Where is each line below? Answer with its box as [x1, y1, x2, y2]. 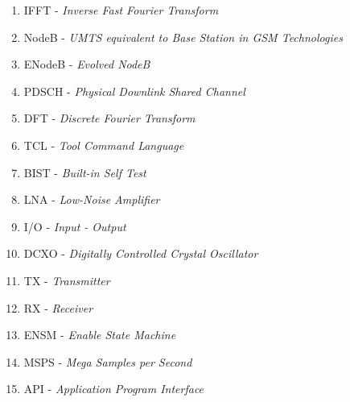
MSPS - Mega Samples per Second [23, 353, 192, 370]
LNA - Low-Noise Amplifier [23, 191, 160, 208]
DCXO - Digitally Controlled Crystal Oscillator [23, 245, 258, 262]
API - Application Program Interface [23, 380, 204, 397]
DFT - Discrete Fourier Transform [23, 110, 196, 126]
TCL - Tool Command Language [23, 136, 184, 153]
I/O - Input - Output [23, 218, 126, 234]
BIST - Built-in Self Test [23, 164, 146, 180]
